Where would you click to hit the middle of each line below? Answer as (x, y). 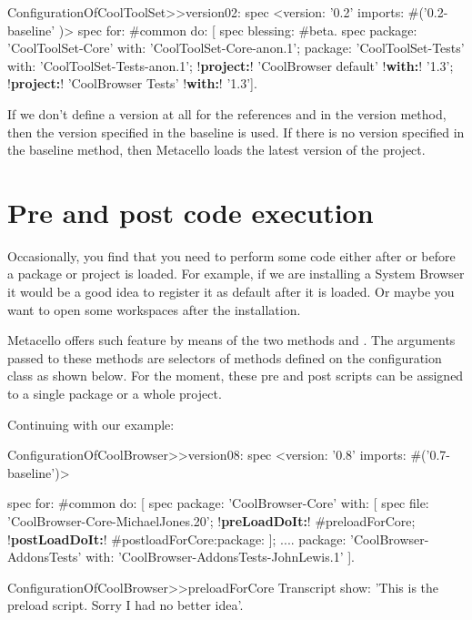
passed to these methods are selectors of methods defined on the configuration (225, 357)
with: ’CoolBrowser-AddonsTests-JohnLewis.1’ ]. (220, 557)
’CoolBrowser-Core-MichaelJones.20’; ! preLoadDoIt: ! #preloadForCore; (211, 521)
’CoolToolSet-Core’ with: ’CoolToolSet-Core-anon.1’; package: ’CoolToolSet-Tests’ (236, 48)
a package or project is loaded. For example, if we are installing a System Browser (236, 274)
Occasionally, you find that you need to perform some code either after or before (231, 255)
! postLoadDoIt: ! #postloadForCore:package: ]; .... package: (177, 539)
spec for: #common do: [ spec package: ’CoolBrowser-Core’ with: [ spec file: (218, 503)
